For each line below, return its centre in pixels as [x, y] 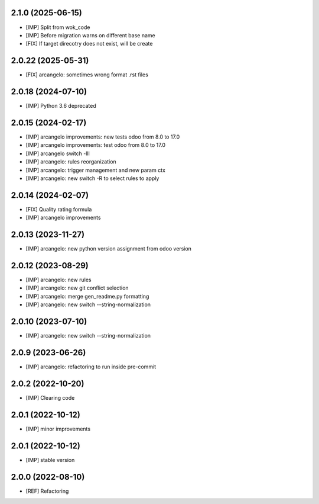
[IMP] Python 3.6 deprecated [61, 106]
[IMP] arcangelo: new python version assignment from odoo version [109, 249]
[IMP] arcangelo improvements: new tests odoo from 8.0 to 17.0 [103, 137]
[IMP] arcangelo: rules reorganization [71, 162]
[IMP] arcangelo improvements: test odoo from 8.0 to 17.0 [95, 145]
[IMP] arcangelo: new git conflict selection [77, 288]
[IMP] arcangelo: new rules [58, 280]
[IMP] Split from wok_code [58, 27]
